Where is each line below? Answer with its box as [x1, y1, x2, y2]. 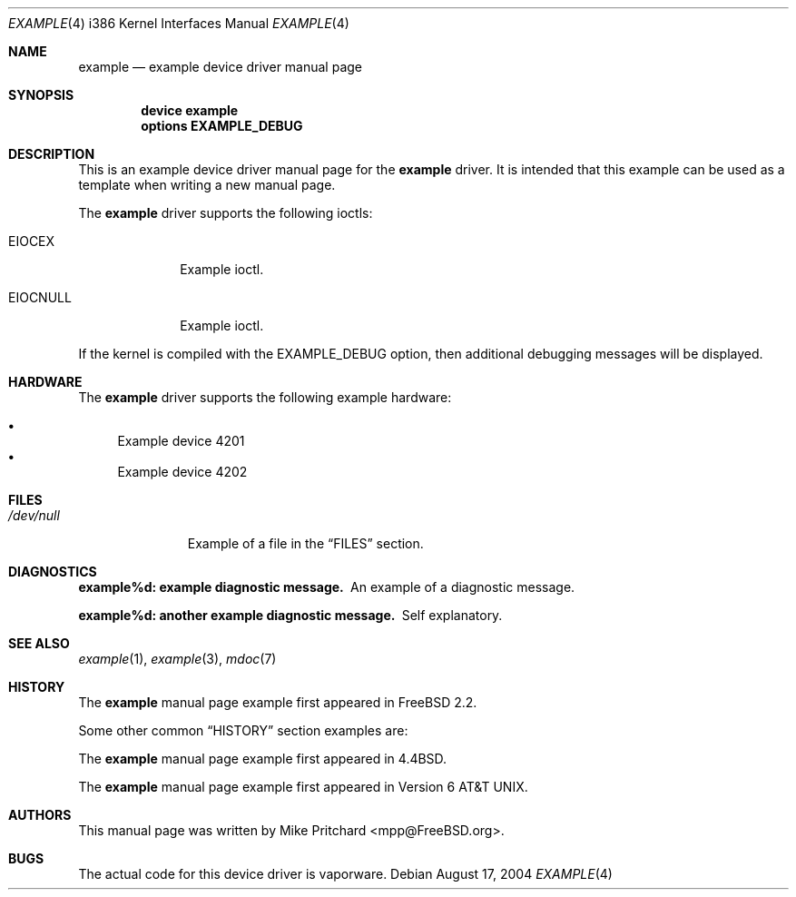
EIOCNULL [8, 290, 72, 305]
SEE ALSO [8, 636, 70, 651]
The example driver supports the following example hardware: [78, 389, 452, 405]
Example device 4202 [117, 464, 248, 479]
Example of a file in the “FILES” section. [187, 536, 424, 551]
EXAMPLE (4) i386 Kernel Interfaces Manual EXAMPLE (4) [8, 15, 349, 31]
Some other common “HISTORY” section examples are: [78, 723, 408, 738]
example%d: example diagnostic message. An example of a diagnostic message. [78, 579, 575, 595]
